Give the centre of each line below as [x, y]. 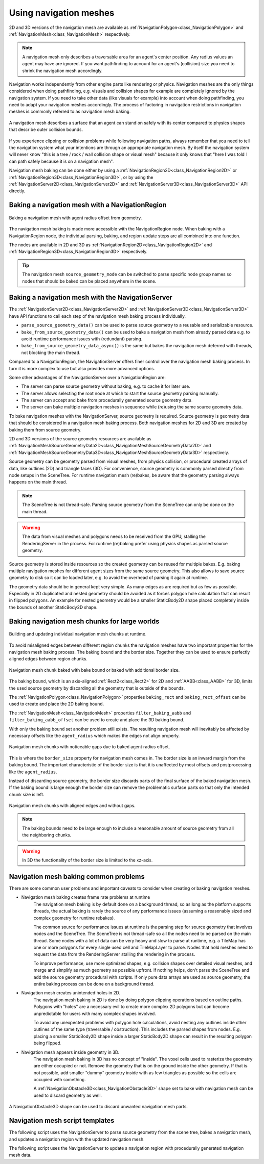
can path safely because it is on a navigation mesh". [62, 161]
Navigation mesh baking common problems [77, 876]
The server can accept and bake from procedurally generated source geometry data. [107, 400]
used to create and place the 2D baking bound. [56, 704]
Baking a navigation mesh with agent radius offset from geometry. [76, 218]
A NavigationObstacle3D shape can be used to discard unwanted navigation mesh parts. [99, 1107]
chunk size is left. [27, 794]
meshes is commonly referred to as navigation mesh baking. [70, 112]
